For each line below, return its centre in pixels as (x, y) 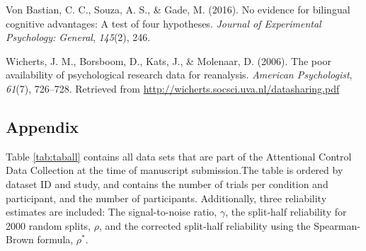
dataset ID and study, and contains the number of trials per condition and (167, 183)
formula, (55, 239)
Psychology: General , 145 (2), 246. (78, 37)
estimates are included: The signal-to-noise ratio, (111, 212)
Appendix (42, 126)
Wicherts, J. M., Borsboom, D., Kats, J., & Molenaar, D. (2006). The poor (168, 60)
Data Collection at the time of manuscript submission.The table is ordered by (175, 170)
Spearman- (337, 225)
